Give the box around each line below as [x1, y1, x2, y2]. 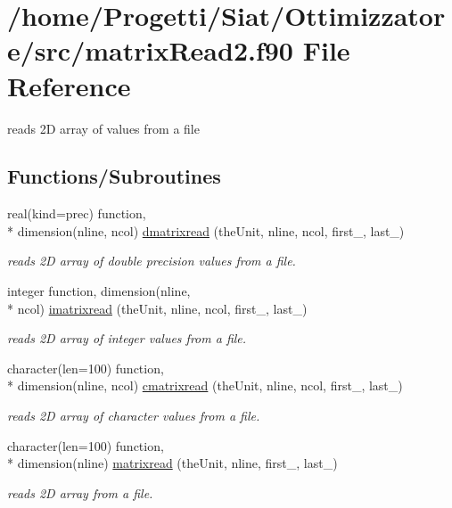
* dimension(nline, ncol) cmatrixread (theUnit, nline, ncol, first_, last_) [7, 376, 403, 395]
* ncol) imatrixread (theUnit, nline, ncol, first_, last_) [7, 299, 308, 317]
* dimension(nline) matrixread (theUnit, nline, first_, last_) [7, 454, 338, 472]
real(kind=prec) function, [7, 204, 146, 223]
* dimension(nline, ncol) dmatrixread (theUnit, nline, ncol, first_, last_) [7, 221, 405, 240]
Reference [7, 67, 131, 103]
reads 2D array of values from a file [7, 119, 200, 137]
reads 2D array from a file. [7, 483, 153, 502]
